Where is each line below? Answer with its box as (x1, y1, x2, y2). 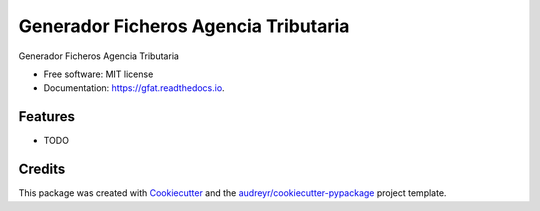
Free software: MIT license (43, 68, 154, 80)
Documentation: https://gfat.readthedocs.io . (43, 82, 225, 94)
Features (18, 108, 75, 125)
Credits (18, 161, 66, 178)
